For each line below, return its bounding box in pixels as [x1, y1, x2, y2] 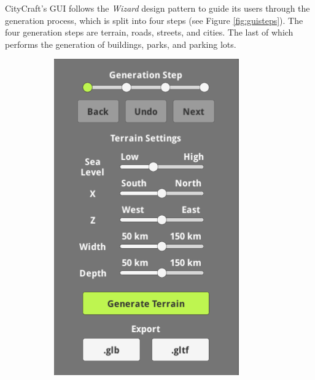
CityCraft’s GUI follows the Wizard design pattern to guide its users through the [5, 2, 310, 14]
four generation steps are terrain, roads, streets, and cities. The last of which [5, 26, 294, 39]
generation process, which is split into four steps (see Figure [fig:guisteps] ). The [5, 13, 303, 26]
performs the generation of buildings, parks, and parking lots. [5, 37, 236, 50]
